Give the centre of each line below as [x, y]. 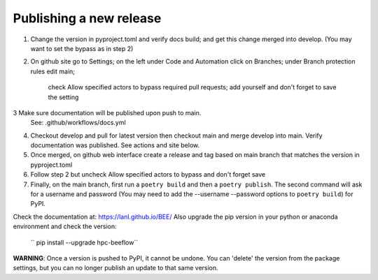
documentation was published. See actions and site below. [115, 145]
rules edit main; [53, 71]
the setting [63, 97]
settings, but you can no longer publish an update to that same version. [115, 268]
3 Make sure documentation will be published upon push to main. [107, 112]
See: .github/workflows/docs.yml [78, 123]
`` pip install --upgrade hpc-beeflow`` [84, 242]
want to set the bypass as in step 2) [82, 48]
